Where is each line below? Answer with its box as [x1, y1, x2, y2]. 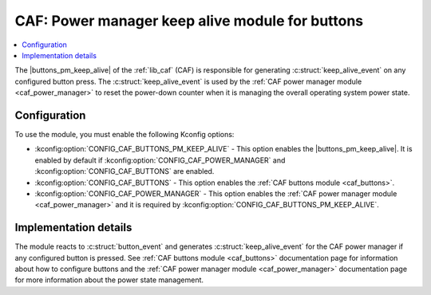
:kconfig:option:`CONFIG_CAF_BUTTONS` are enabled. [34, 167, 215, 176]
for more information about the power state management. [14, 275, 204, 285]
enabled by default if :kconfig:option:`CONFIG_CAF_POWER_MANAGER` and [34, 155, 286, 165]
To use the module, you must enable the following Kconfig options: [14, 130, 235, 140]
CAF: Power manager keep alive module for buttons [14, 12, 364, 29]
